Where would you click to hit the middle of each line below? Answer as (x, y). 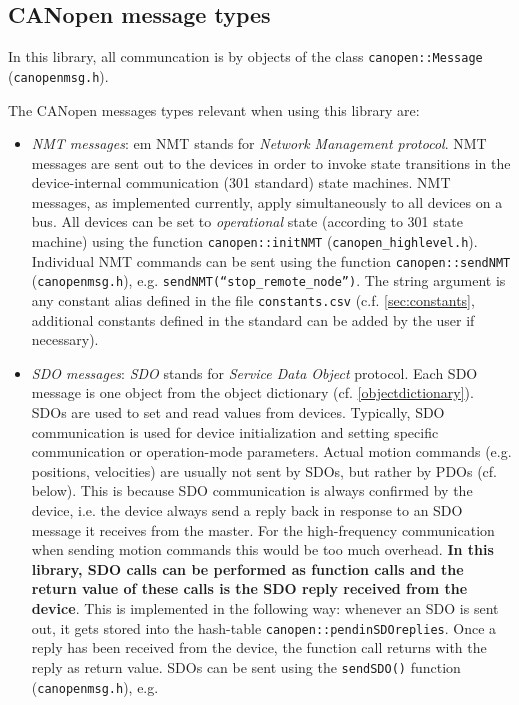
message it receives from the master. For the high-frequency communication (263, 529)
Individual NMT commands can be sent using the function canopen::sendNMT (271, 260)
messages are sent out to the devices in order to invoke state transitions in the (271, 162)
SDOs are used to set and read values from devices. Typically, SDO (238, 412)
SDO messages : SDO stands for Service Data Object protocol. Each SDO (254, 372)
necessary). (65, 339)
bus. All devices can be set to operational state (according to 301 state (247, 221)
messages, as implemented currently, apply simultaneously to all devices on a (267, 201)
